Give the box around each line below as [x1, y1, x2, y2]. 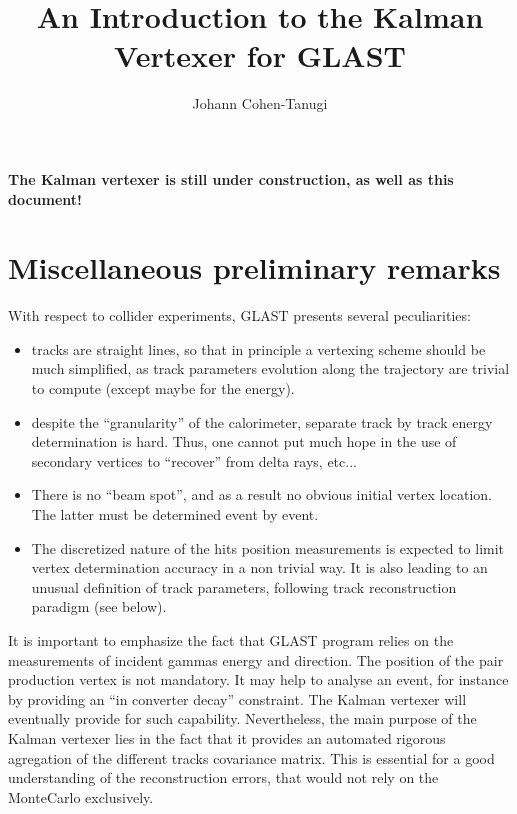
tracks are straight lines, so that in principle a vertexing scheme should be [31, 338, 486, 359]
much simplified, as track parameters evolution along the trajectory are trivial [31, 358, 510, 379]
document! [8, 188, 82, 209]
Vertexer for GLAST [114, 35, 406, 76]
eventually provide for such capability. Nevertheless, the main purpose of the [8, 708, 477, 729]
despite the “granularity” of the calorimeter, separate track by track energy [31, 411, 493, 432]
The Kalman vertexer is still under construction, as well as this [8, 168, 454, 189]
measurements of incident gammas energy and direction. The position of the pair [8, 649, 504, 670]
